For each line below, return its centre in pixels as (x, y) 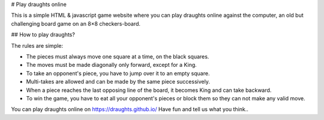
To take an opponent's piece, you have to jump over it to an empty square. (118, 73)
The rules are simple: (37, 45)
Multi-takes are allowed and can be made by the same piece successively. (118, 82)
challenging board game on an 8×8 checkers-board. (76, 23)
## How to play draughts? (43, 35)
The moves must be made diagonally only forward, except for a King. (112, 65)
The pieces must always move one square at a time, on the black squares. (118, 56)
